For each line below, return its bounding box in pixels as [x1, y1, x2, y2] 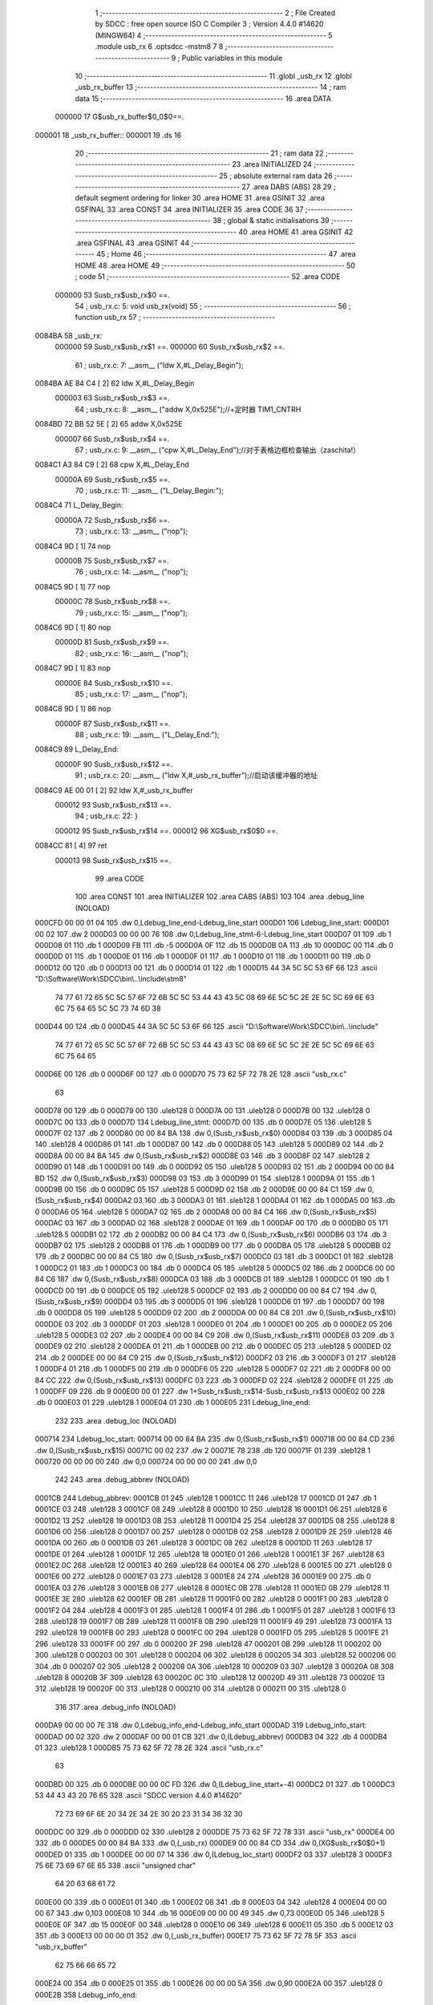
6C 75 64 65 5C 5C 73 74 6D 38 [55, 1003, 161, 1013]
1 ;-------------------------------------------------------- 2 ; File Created [95, 8, 336, 18]
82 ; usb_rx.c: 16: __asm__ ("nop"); [75, 648, 188, 658]
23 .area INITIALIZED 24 [232, 160, 313, 169]
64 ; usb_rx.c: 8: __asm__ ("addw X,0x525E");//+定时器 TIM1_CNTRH [75, 404, 301, 414]
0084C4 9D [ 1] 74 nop [34, 541, 111, 551]
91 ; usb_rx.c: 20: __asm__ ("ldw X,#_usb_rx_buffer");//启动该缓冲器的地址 [75, 771, 318, 780]
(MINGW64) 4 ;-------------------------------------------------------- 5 [95, 30, 333, 40]
